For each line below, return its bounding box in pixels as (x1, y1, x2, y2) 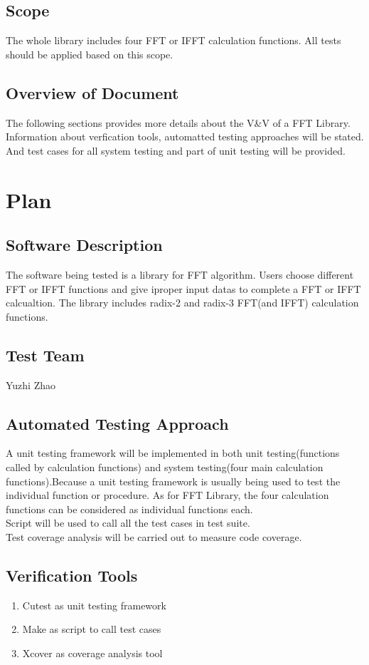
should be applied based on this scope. (6, 46, 173, 61)
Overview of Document (6, 81, 179, 103)
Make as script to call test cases (22, 622, 161, 636)
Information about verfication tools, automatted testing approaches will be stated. (6, 129, 364, 144)
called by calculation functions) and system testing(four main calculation (6, 459, 323, 474)
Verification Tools (6, 564, 138, 586)
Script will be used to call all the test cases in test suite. (6, 515, 250, 530)
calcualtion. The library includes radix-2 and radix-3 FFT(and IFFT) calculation (6, 295, 359, 310)
